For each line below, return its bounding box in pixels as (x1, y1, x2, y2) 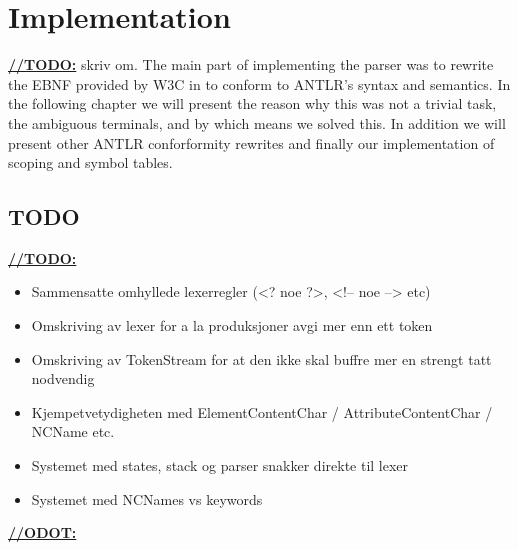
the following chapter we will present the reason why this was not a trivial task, (8, 93, 497, 114)
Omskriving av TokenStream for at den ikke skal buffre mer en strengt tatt (31, 348, 492, 369)
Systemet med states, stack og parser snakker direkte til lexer (31, 455, 409, 476)
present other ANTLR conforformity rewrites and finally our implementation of (8, 132, 495, 153)
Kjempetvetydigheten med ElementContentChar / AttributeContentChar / (31, 401, 493, 422)
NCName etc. (31, 421, 115, 442)
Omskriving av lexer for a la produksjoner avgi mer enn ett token (31, 315, 433, 336)
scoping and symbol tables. (8, 152, 173, 173)
